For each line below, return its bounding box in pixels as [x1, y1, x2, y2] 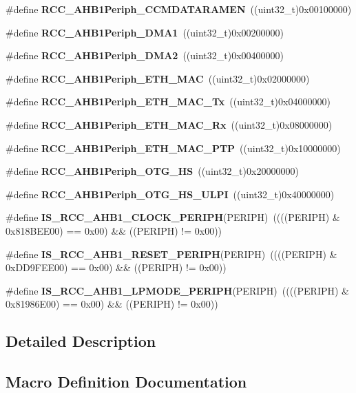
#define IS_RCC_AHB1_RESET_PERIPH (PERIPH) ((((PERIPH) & [6, 246, 337, 261]
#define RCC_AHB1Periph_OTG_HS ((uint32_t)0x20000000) [6, 164, 299, 178]
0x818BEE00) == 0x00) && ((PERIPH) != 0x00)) [6, 223, 222, 237]
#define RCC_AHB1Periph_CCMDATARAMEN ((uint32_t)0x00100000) [6, 2, 352, 16]
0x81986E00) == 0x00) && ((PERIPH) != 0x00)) [6, 297, 218, 311]
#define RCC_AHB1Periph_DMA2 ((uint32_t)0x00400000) [6, 48, 284, 63]
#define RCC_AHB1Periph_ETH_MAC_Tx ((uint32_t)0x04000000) [6, 94, 331, 109]
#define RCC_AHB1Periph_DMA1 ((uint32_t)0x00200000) [6, 25, 284, 39]
